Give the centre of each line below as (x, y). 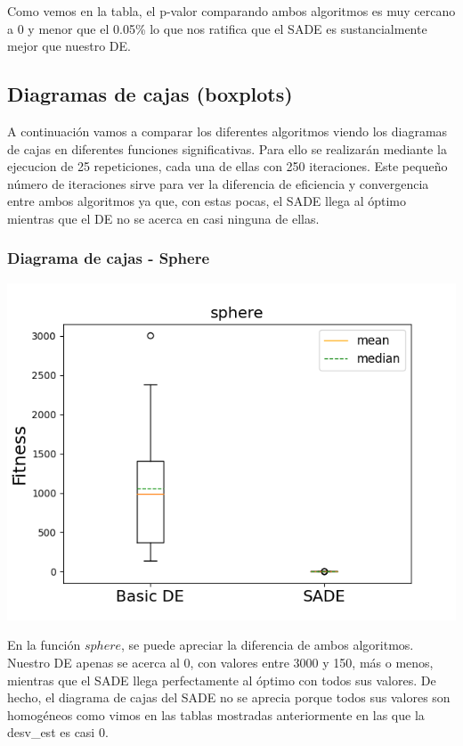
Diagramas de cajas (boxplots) (150, 94)
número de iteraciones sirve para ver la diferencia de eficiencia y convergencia (218, 183)
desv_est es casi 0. (58, 732)
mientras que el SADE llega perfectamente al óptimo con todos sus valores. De (222, 680)
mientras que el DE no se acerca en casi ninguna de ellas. (163, 218)
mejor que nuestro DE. (69, 46)
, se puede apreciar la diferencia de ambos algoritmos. (268, 645)
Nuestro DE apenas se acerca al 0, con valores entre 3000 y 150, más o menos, (220, 662)
